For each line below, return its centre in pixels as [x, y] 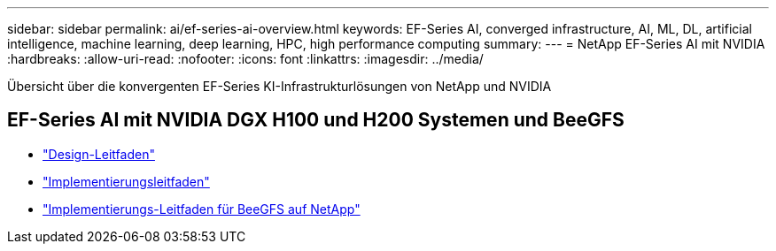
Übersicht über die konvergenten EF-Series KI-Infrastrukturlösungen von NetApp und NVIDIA [279, 86]
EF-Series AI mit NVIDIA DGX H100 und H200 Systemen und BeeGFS [316, 120]
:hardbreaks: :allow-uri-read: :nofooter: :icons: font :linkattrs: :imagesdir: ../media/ [245, 59]
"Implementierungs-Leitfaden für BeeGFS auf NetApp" [202, 209]
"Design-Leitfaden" [99, 154]
